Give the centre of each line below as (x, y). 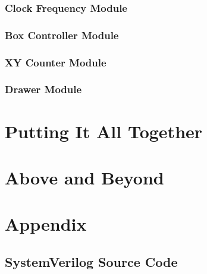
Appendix (46, 224)
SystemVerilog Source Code (91, 261)
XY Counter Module (56, 62)
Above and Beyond (84, 177)
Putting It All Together (104, 131)
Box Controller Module (62, 35)
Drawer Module (43, 89)
